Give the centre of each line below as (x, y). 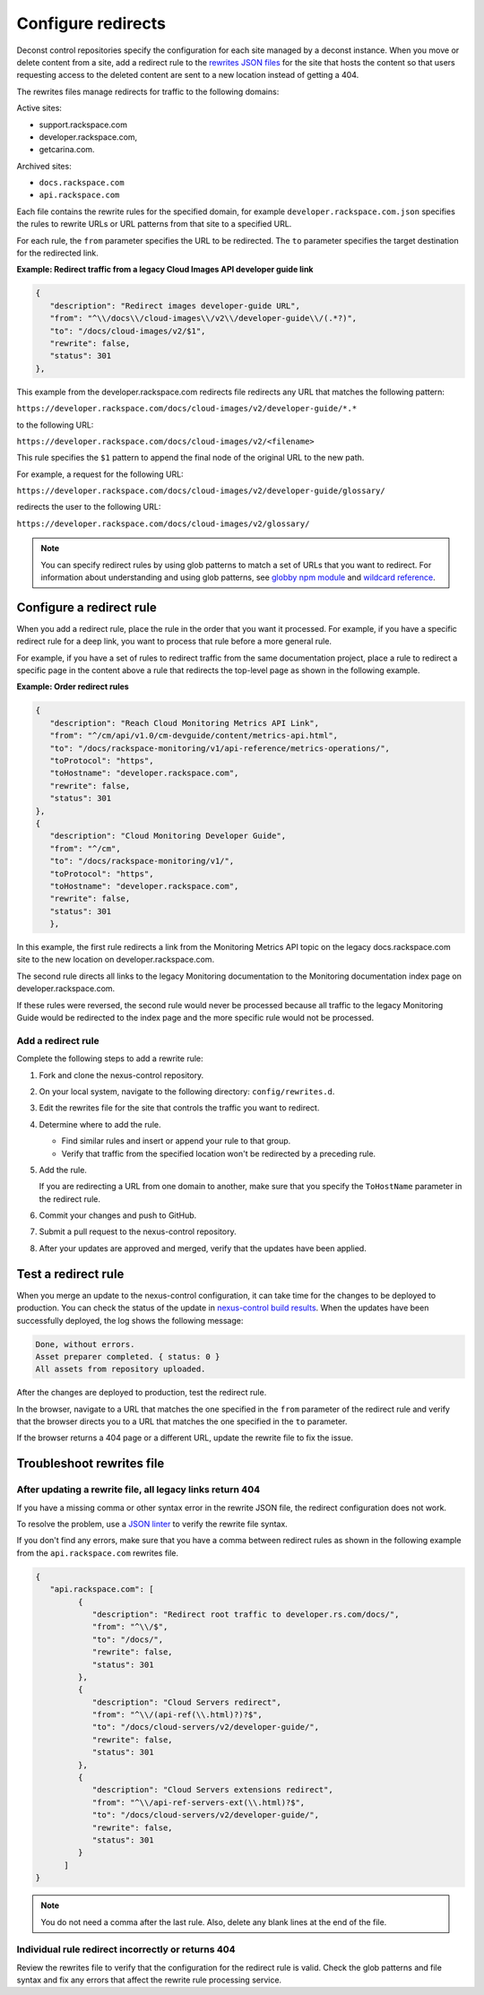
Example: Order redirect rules (73, 687)
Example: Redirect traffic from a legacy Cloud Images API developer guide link (165, 270)
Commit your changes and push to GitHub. (118, 1215)
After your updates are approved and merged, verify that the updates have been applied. (203, 1248)
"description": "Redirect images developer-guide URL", (175, 306)
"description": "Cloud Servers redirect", (186, 1702)
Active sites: (39, 108)
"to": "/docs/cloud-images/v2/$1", (128, 331)
